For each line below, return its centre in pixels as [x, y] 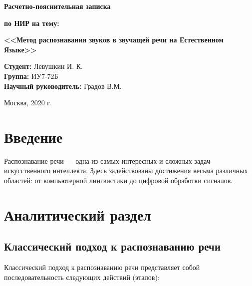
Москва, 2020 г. [28, 103]
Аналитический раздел [78, 214]
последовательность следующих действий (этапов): [82, 277]
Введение [33, 137]
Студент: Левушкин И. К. [43, 66]
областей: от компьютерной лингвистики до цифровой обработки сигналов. [119, 180]
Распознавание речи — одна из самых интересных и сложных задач [107, 160]
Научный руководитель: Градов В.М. [63, 86]
